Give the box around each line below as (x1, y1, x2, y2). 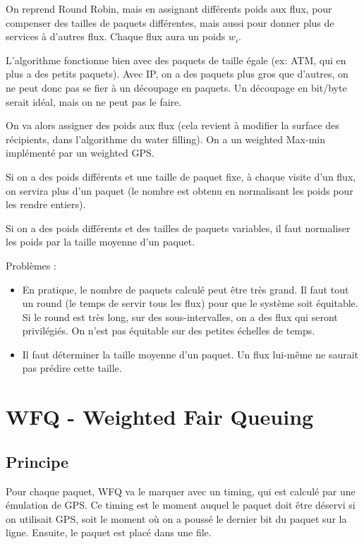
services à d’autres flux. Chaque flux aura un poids (6, 29, 226, 44)
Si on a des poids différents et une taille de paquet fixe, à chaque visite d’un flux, (6, 169, 356, 183)
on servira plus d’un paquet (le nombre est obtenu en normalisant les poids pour (6, 183, 353, 198)
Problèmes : (6, 258, 56, 272)
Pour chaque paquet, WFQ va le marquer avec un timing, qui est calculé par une (6, 483, 356, 498)
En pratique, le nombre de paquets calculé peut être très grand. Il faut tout (22, 282, 349, 296)
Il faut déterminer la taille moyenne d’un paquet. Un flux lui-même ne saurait (22, 346, 359, 361)
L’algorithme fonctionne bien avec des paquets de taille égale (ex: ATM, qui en (6, 52, 346, 67)
